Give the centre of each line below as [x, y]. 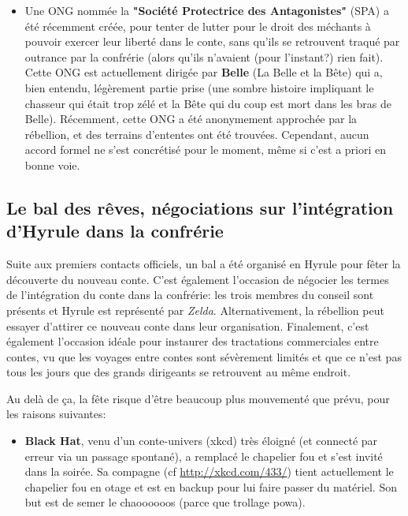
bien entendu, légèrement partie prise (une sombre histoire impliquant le [199, 87]
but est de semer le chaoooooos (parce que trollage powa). [165, 502]
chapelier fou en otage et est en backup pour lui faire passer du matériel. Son [211, 486]
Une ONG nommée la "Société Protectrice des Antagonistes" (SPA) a [207, 10]
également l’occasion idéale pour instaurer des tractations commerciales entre [193, 341]
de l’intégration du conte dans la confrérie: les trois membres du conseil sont [190, 295]
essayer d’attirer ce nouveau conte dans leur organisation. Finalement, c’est [188, 325]
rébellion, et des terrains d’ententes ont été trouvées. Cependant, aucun [197, 134]
